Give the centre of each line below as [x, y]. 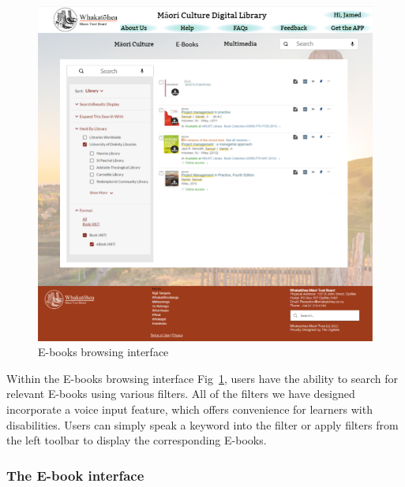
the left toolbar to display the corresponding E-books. [137, 440]
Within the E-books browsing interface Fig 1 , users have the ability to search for [202, 378]
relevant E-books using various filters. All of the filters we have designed [181, 394]
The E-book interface [75, 475]
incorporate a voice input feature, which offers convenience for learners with [189, 409]
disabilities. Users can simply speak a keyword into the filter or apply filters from [202, 424]
